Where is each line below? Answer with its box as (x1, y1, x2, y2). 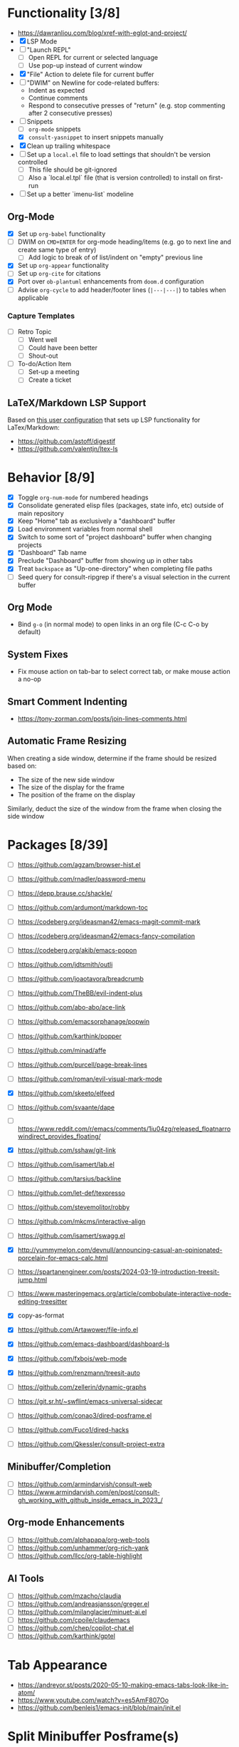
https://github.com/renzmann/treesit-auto (17, 1368, 141, 1377)
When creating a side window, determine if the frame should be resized (7, 754, 217, 762)
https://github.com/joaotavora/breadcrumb (17, 975, 144, 983)
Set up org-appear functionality (17, 261, 109, 270)
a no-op (17, 675, 41, 683)
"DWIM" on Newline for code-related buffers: (26, 78, 160, 87)
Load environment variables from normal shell (17, 525, 153, 534)
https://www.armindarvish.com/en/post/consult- (17, 1488, 160, 1496)
